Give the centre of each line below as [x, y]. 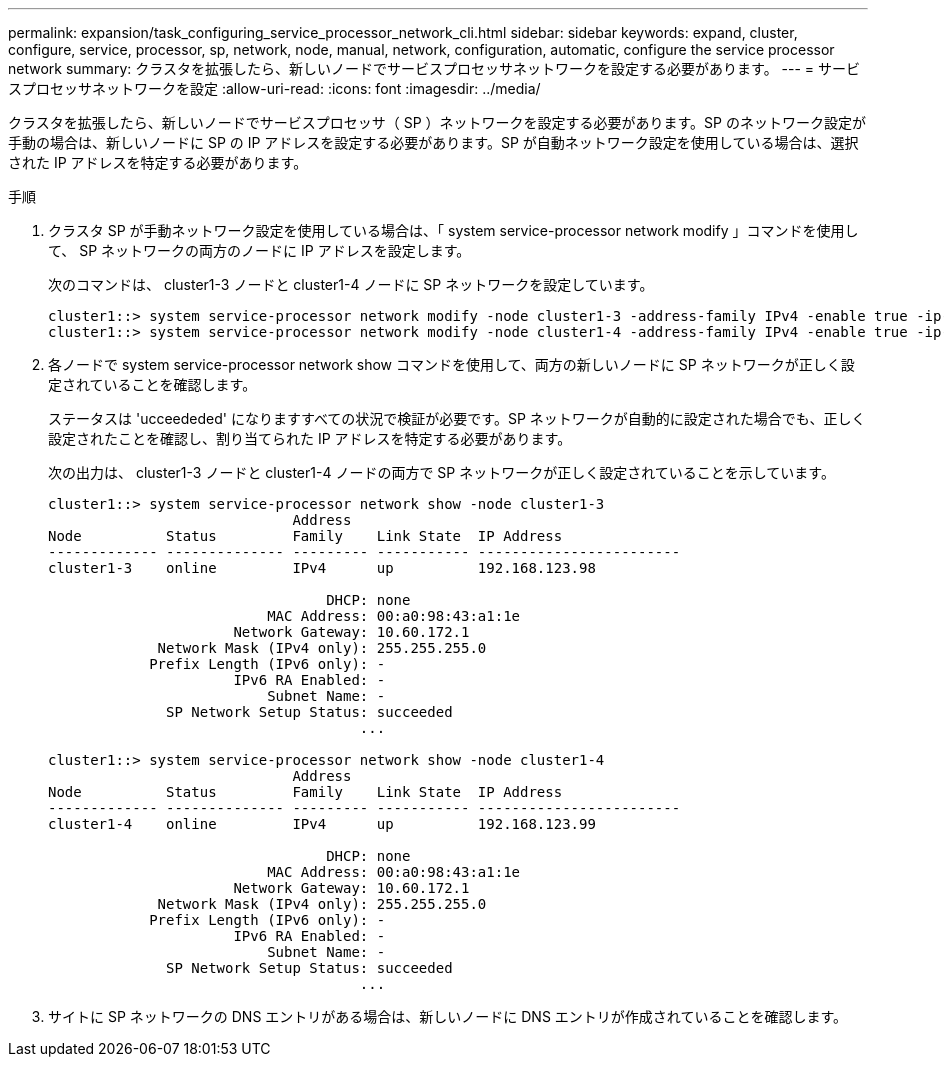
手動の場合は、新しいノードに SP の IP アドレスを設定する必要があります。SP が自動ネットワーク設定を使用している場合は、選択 [433, 142]
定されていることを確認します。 [152, 384]
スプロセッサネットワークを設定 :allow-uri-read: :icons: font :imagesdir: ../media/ [274, 88]
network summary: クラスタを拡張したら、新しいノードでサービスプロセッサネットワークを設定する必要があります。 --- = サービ [434, 68]
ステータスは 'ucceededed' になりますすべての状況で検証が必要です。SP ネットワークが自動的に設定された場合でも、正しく [457, 418]
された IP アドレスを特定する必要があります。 [158, 162]
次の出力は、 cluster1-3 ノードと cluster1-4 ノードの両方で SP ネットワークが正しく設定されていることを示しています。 [441, 472]
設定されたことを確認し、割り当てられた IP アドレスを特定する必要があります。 [310, 438]
